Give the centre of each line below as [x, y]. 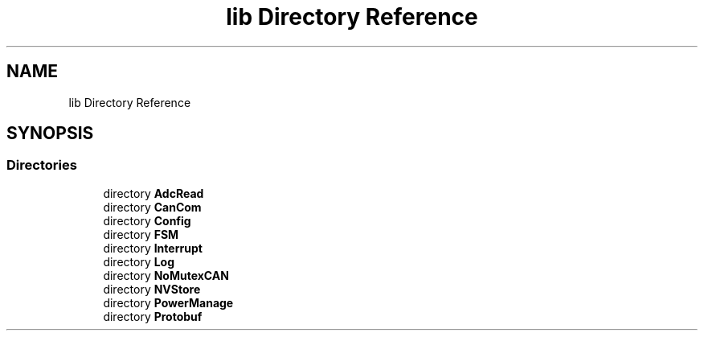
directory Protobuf [153, 316]
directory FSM [141, 234]
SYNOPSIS [50, 134]
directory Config [147, 220]
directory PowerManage [168, 302]
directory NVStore [152, 289]
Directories [42, 165]
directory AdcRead [153, 193]
